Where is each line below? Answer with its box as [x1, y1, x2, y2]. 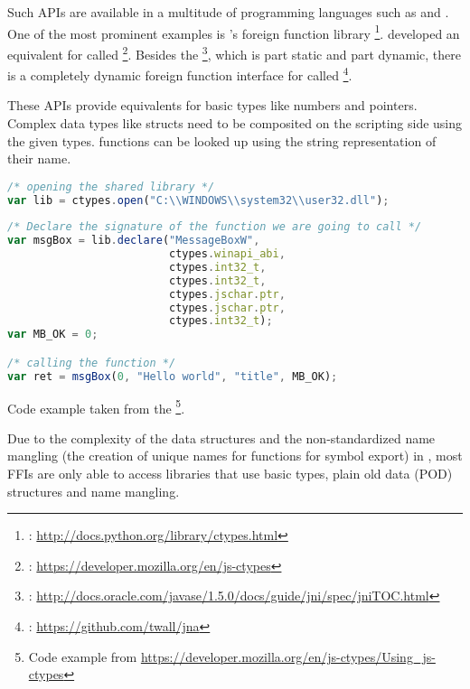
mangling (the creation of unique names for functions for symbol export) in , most [7, 446, 463, 465]
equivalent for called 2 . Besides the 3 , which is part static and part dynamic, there [7, 42, 461, 63]
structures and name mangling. [7, 481, 180, 500]
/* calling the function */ [7, 356, 176, 369]
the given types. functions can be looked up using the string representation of [7, 131, 437, 150]
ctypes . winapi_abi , [168, 247, 286, 261]
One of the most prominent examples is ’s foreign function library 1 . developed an [7, 21, 460, 42]
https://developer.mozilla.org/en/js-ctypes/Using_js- [140, 647, 436, 666]
